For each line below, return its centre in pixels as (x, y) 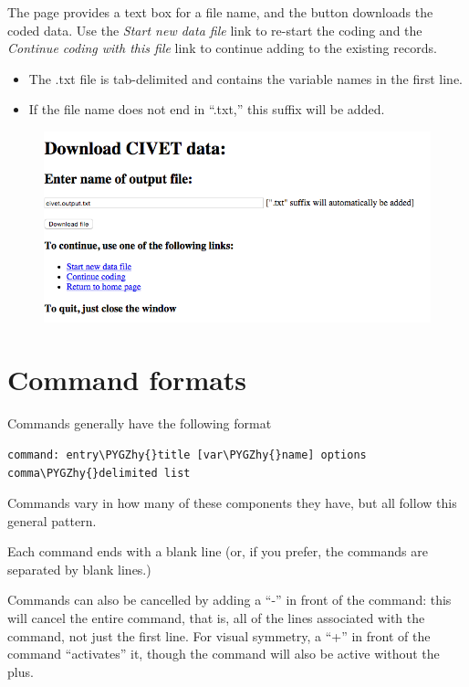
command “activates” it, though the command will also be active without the (224, 654)
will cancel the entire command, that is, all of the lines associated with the (216, 618)
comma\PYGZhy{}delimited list (99, 473)
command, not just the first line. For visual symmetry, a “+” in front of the (219, 635)
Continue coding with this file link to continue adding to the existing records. (222, 48)
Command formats (127, 380)
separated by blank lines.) (79, 569)
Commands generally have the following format (140, 423)
